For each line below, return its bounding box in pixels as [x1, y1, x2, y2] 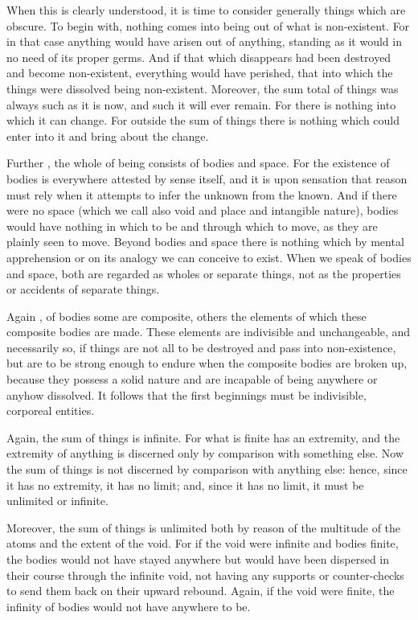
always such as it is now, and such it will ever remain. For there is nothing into [6, 96, 396, 113]
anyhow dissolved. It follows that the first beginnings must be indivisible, [6, 386, 367, 403]
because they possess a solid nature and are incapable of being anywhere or [6, 371, 378, 388]
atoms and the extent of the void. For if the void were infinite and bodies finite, [6, 535, 399, 552]
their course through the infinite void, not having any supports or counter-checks [6, 566, 404, 583]
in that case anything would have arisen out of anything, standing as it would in [6, 33, 402, 50]
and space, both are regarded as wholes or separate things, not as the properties [6, 265, 401, 281]
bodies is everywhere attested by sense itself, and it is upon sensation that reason [6, 170, 408, 187]
